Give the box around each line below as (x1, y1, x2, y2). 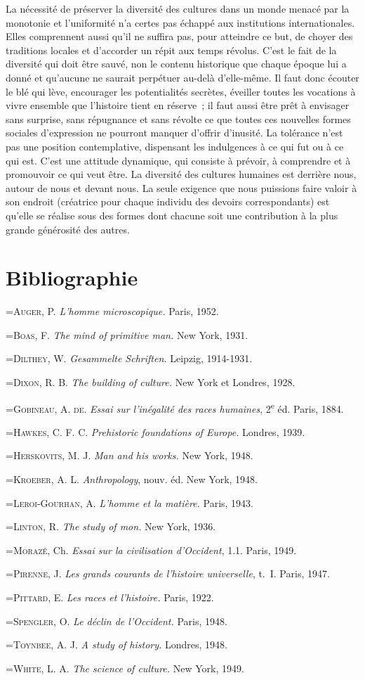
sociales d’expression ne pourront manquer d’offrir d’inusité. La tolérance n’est (6, 125, 343, 140)
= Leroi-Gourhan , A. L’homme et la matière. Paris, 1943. (6, 495, 254, 510)
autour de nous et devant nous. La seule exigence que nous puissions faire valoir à (6, 180, 357, 195)
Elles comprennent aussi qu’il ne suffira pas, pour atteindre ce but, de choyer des (6, 29, 353, 44)
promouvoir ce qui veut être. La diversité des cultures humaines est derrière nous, (6, 167, 357, 181)
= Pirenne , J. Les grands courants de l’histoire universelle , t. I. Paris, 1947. (6, 566, 330, 581)
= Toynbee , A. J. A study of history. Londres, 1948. (6, 637, 227, 652)
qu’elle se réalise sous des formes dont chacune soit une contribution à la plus (6, 207, 338, 222)
